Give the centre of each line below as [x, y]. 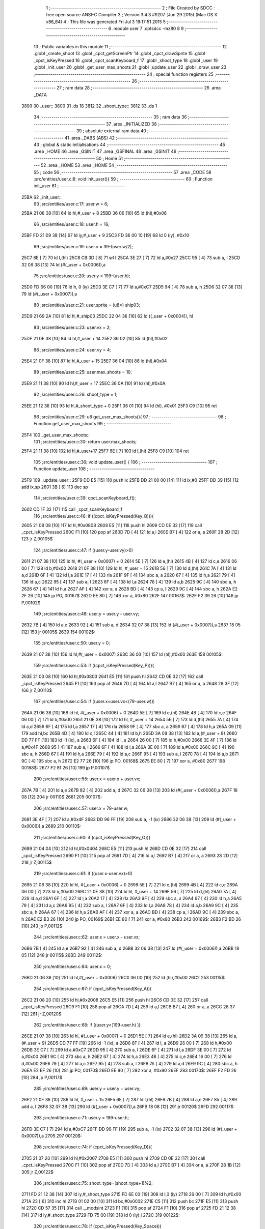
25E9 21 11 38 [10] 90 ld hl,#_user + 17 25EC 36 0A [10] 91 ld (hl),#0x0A [93, 383]
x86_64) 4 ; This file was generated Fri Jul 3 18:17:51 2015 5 [106, 22]
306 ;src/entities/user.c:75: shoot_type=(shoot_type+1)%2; [93, 1183]
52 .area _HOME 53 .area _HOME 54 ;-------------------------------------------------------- [134, 165]
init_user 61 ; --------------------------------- [79, 186]
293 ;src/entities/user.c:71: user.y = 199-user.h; [81, 1118]
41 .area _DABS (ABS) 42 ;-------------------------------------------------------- [146, 138]
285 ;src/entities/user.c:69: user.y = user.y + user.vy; [87, 1088]
